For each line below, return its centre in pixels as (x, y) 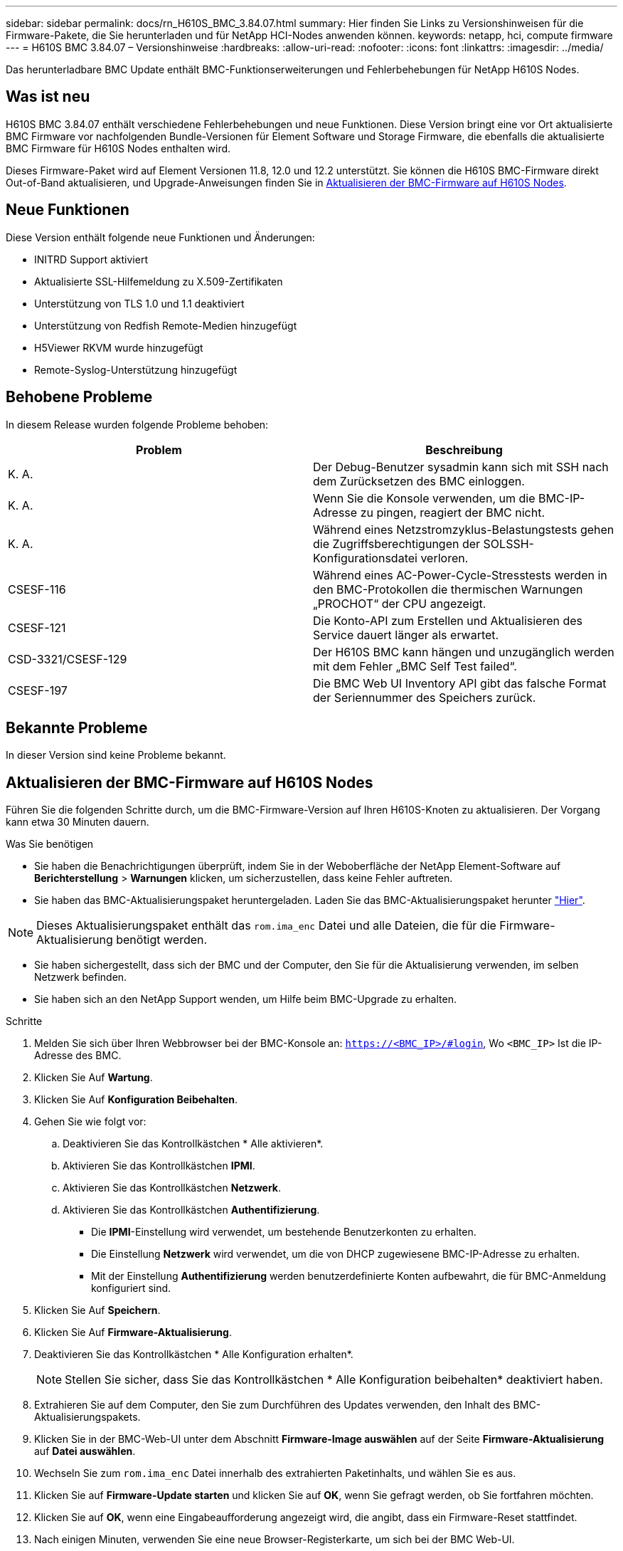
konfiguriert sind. (131, 1288)
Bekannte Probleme (77, 727)
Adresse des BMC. (78, 1056)
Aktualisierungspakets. (87, 1417)
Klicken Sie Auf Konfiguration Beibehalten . (136, 1100)
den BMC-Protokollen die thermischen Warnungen (448, 589)
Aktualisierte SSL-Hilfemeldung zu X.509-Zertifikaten (159, 281)
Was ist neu (48, 97)
